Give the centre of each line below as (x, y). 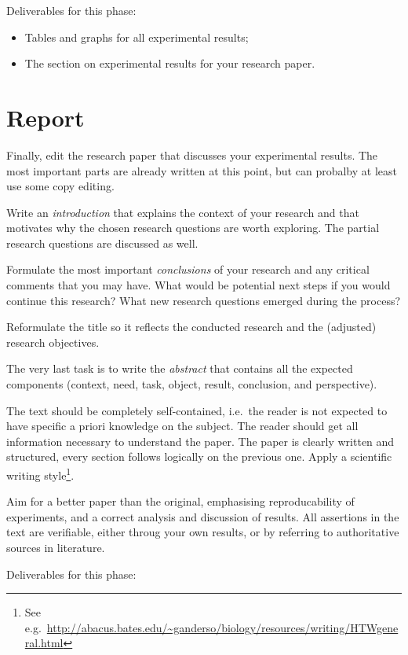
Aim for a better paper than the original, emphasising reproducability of (180, 501)
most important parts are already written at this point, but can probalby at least (202, 170)
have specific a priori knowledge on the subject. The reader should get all (182, 426)
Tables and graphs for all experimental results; (137, 37)
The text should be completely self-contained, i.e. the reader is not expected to (197, 410)
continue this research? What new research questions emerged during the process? (204, 300)
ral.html (44, 643)
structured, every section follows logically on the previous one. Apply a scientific (199, 456)
